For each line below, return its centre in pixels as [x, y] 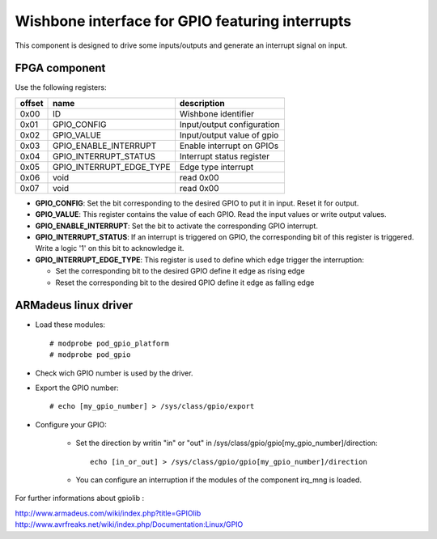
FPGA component [60, 68]
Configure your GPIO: [71, 424]
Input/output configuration [229, 124]
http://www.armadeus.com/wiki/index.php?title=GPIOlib [108, 513]
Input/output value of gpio [229, 135]
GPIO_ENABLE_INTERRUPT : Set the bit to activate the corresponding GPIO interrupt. [177, 226]
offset [32, 103]
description [202, 103]
